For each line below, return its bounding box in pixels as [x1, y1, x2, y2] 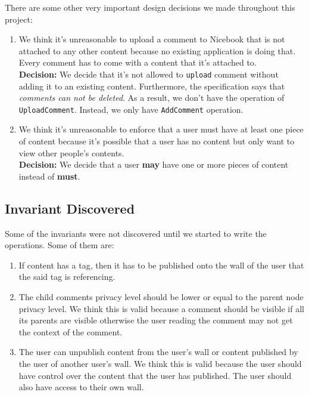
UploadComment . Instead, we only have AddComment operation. [18, 103, 244, 115]
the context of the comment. [18, 325, 123, 338]
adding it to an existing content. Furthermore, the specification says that [18, 79, 285, 92]
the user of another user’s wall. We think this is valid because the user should [18, 357, 302, 369]
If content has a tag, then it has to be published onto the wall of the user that [18, 258, 304, 271]
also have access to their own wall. [18, 381, 144, 393]
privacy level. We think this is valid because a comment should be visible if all [18, 302, 304, 314]
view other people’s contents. [18, 146, 124, 159]
